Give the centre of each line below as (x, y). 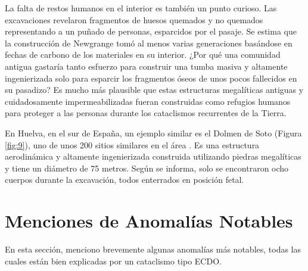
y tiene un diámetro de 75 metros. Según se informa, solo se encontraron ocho (147, 168)
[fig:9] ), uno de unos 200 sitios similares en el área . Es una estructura (132, 144)
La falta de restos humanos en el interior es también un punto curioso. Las (141, 8)
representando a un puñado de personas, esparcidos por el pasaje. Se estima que (151, 31)
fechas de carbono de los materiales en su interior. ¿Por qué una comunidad (143, 54)
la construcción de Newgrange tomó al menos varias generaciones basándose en (149, 43)
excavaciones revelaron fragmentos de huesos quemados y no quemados (134, 19)
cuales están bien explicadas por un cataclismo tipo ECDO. (113, 261)
